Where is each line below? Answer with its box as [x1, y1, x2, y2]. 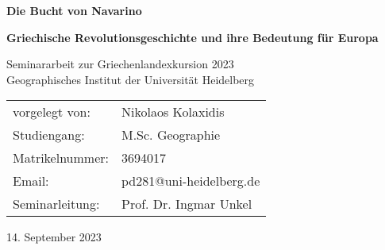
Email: [13, 171, 49, 190]
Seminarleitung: [13, 194, 100, 213]
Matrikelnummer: [13, 148, 109, 167]
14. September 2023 [6, 229, 102, 245]
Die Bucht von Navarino [6, 2, 142, 18]
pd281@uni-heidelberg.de [121, 171, 260, 190]
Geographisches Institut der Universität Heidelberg [6, 71, 255, 87]
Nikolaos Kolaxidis [121, 102, 225, 121]
